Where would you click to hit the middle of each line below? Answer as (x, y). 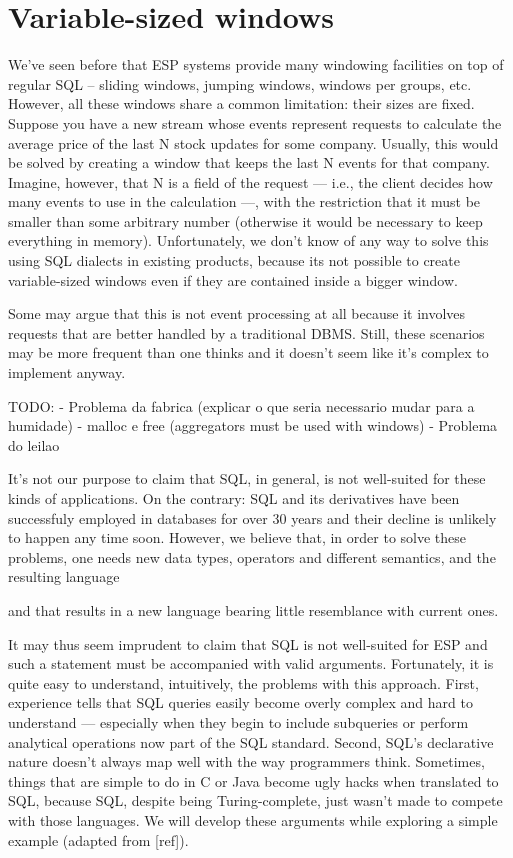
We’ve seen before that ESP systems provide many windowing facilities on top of (256, 64)
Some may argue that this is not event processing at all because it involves (237, 313)
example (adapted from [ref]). (98, 839)
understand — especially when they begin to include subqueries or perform (238, 721)
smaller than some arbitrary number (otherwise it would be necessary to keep (245, 220)
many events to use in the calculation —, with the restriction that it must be (244, 201)
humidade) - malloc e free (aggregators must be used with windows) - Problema (253, 425)
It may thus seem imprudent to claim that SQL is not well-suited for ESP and (248, 643)
